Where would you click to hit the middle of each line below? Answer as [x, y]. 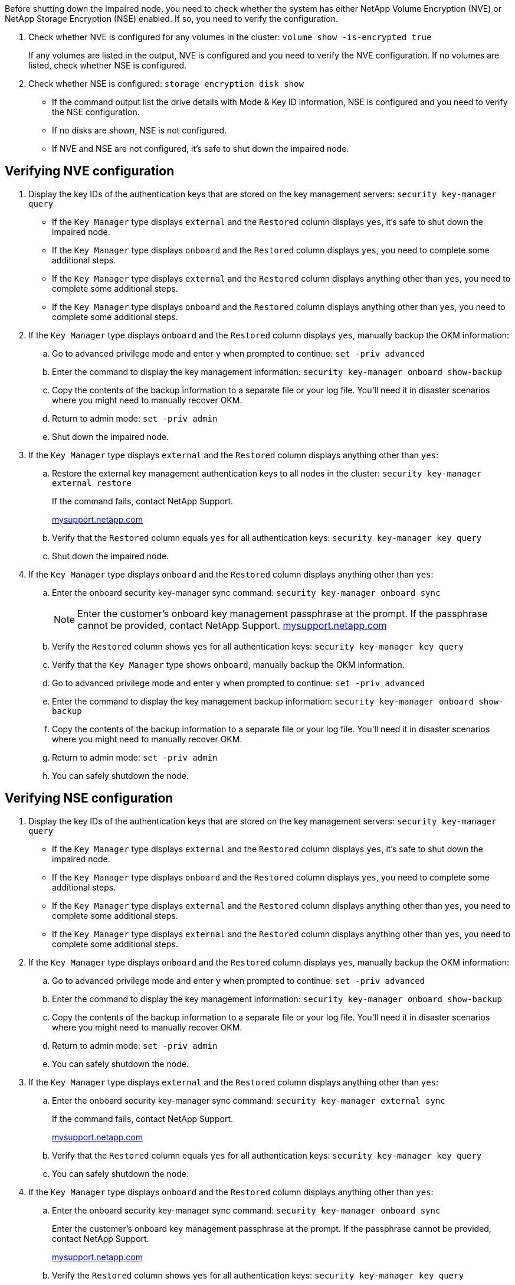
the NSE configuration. [96, 112]
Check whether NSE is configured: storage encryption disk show [166, 84]
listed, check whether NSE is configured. [108, 65]
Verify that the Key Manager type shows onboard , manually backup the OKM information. [228, 664]
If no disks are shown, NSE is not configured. [140, 130]
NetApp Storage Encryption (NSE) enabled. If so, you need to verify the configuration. [172, 19]
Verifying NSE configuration [89, 798]
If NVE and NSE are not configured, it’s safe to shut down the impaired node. [201, 149]
